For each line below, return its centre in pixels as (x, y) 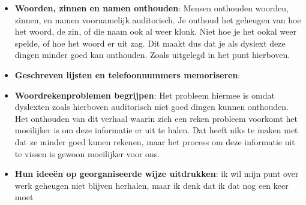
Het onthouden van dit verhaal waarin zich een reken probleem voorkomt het (156, 118)
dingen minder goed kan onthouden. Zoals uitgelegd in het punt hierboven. (152, 55)
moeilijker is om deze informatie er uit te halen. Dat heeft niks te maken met (156, 130)
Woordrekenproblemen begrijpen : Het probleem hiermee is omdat (145, 95)
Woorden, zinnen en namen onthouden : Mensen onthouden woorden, (151, 8)
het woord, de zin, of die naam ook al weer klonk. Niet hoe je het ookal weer (155, 31)
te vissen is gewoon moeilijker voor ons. (87, 153)
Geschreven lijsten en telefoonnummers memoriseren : (127, 74)
